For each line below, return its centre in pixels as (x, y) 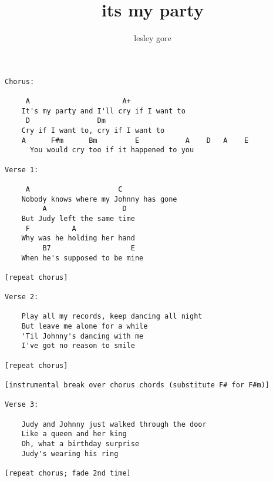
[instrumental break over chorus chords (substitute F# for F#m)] (137, 385)
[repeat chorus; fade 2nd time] (68, 473)
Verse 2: (22, 297)
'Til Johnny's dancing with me (82, 336)
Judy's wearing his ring (70, 453)
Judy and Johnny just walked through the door (114, 424)
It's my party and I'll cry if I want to (103, 111)
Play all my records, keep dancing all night (112, 317)
